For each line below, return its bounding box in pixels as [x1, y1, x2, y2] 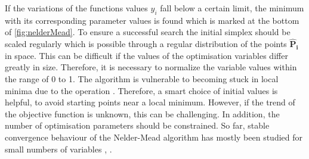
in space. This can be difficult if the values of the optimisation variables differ [5, 49, 288, 61]
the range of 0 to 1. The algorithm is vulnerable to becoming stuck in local [5, 72, 279, 85]
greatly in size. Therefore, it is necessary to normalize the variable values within [5, 61, 297, 73]
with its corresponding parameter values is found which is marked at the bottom [5, 14, 299, 26]
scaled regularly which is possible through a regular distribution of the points [5, 38, 287, 50]
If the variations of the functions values [5, 2, 148, 14]
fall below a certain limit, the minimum [160, 2, 304, 14]
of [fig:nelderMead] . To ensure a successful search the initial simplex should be [5, 26, 291, 38]
